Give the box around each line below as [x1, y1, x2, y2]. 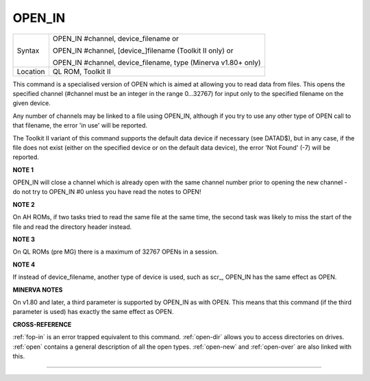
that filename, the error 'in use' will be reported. [12, 121, 147, 130]
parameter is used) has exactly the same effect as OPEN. [12, 308, 174, 316]
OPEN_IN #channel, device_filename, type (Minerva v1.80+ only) [52, 58, 261, 67]
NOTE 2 [12, 200, 35, 208]
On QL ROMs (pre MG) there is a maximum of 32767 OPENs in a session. [12, 247, 219, 256]
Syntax [16, 45, 40, 55]
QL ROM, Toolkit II [52, 66, 111, 76]
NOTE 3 [12, 235, 36, 243]
